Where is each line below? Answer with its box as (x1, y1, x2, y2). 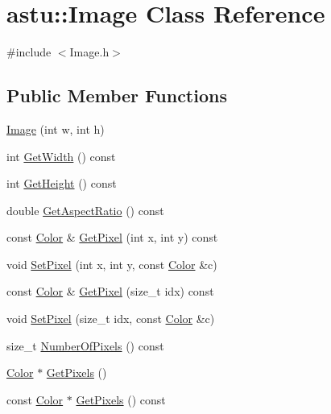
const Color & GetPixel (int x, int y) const (6, 229, 218, 246)
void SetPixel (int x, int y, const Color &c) (6, 255, 217, 272)
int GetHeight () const (6, 175, 117, 192)
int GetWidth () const (6, 147, 116, 164)
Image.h (69, 43, 110, 60)
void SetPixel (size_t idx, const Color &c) (6, 310, 215, 327)
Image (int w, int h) (6, 120, 105, 137)
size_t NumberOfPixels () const (6, 337, 164, 354)
